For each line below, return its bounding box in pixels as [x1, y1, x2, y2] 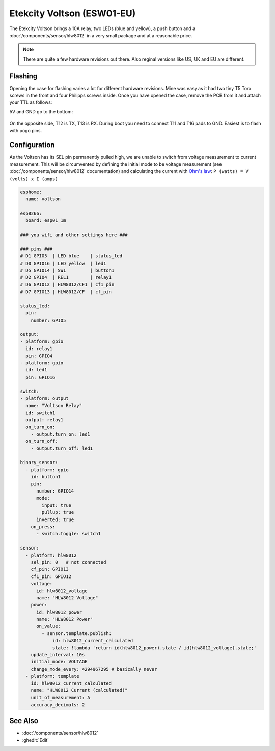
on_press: [31, 524, 56, 529]
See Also [9, 716, 38, 725]
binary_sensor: [20, 459, 58, 466]
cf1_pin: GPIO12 [31, 573, 71, 580]
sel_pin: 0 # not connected [31, 559, 106, 565]
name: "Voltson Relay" [25, 402, 82, 409]
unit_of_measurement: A [31, 695, 90, 701]
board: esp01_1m [25, 218, 66, 223]
